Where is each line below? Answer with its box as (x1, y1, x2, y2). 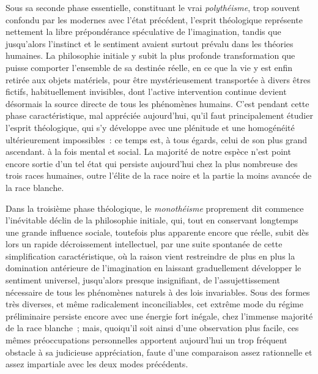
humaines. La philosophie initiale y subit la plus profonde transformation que (6, 49, 295, 62)
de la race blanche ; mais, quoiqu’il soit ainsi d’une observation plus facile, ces (6, 321, 299, 334)
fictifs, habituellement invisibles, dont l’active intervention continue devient (6, 85, 287, 98)
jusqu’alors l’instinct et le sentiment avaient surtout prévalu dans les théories (6, 37, 294, 50)
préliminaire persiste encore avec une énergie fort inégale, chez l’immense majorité (6, 309, 313, 322)
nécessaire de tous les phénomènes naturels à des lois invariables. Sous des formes (6, 285, 310, 298)
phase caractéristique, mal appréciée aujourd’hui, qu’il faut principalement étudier (6, 109, 313, 122)
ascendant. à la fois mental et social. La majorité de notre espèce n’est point (6, 145, 291, 158)
